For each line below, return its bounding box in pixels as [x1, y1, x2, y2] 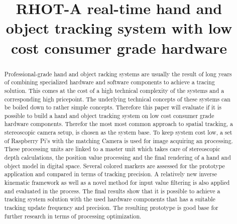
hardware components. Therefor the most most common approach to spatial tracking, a [4, 120, 233, 128]
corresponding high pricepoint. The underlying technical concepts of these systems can [4, 94, 230, 103]
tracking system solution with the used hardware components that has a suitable [4, 195, 215, 203]
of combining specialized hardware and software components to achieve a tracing [4, 78, 215, 86]
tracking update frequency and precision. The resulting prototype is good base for [4, 203, 218, 212]
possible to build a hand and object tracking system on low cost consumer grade [4, 111, 214, 120]
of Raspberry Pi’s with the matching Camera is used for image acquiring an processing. [4, 136, 233, 145]
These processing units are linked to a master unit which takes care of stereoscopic [4, 145, 220, 153]
